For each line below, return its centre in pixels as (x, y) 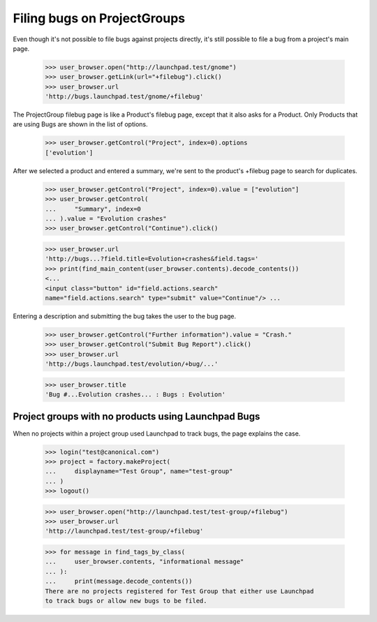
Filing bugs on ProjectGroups (99, 18)
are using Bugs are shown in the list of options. (80, 124)
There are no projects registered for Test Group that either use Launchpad (179, 591)
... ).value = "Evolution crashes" (106, 219)
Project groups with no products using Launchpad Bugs (136, 416)
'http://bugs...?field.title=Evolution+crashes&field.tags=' (152, 259)
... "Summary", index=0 (93, 209)
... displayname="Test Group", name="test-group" (139, 472)
